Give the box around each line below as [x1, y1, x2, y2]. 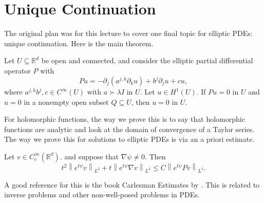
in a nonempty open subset [24, 96, 109, 107]
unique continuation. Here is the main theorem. [4, 38, 154, 48]
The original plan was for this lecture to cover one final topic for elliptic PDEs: [4, 28, 253, 39]
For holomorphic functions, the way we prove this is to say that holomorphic [4, 114, 245, 124]
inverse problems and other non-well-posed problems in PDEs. [4, 189, 200, 200]
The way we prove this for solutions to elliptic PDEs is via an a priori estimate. [4, 134, 255, 144]
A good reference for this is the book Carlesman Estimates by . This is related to [4, 179, 260, 190]
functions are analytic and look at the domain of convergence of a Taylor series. [4, 123, 255, 134]
